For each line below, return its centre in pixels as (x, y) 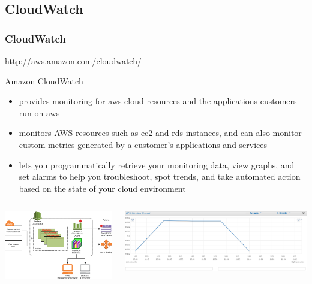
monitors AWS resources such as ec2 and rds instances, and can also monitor (160, 133)
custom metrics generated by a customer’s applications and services (143, 144)
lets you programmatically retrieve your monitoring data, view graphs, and (157, 164)
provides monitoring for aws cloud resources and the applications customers (158, 101)
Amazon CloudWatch (44, 81)
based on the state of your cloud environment (102, 188)
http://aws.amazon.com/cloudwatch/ (73, 61)
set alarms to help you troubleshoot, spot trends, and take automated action (160, 176)
